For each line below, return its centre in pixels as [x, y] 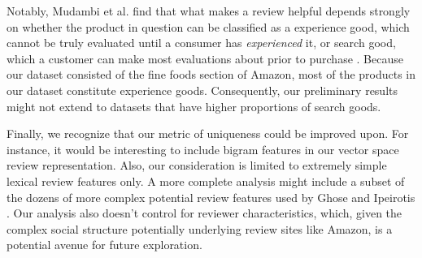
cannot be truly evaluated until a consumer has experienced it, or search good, [201, 43]
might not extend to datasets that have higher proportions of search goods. [194, 106]
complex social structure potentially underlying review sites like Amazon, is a [200, 228]
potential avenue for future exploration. [104, 245]
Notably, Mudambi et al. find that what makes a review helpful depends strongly [209, 11]
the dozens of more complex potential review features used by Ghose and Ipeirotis [211, 197]
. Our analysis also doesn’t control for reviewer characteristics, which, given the [204, 213]
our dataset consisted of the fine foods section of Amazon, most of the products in [211, 74]
